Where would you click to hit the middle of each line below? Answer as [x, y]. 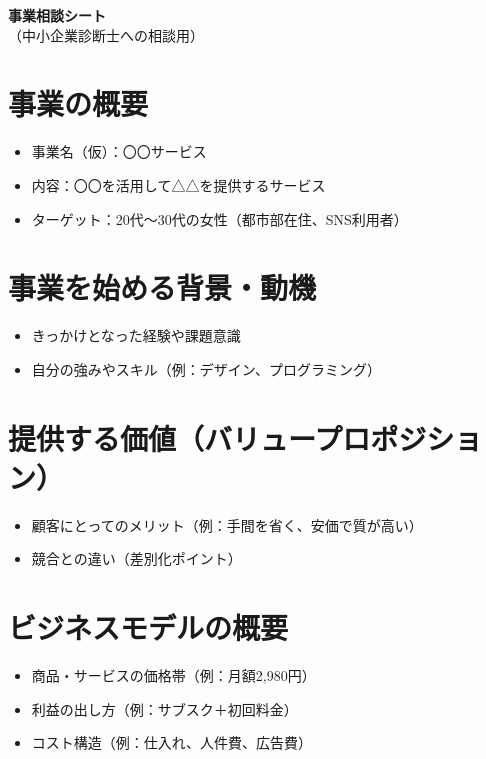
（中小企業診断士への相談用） [106, 34]
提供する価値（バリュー [161, 437]
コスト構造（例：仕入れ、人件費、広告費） [171, 742]
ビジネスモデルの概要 [148, 627]
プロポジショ [398, 437]
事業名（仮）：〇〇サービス [119, 151]
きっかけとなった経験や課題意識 [136, 335]
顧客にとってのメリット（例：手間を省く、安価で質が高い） [227, 524]
